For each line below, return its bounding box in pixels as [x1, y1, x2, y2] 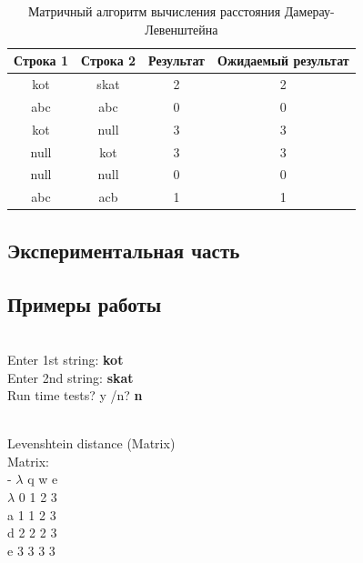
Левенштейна [145, 19, 218, 38]
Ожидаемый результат [217, 51, 349, 70]
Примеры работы [7, 289, 162, 317]
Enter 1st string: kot [7, 349, 124, 368]
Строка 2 [81, 51, 136, 70]
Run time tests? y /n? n [7, 386, 143, 405]
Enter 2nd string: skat [7, 367, 134, 387]
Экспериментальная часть [7, 236, 240, 264]
